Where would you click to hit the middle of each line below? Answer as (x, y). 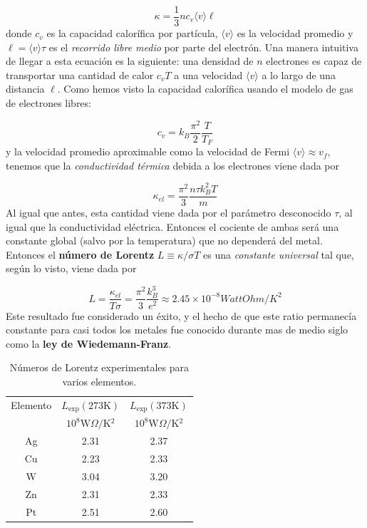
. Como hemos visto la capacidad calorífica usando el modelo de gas (205, 89)
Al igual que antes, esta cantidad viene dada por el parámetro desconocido (169, 212)
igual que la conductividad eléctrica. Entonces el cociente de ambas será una (172, 226)
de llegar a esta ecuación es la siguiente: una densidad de (130, 61)
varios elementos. (99, 381)
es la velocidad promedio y (295, 33)
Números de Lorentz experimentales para (99, 367)
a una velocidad (208, 74)
